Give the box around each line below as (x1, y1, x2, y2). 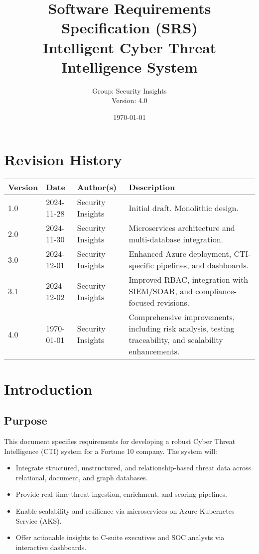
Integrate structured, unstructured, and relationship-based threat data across (15, 462, 251, 473)
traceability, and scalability (129, 334, 223, 346)
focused (129, 297, 155, 309)
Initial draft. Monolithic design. (129, 202, 239, 214)
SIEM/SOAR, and (129, 285, 193, 297)
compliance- (195, 285, 237, 297)
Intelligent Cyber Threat (42, 37, 217, 57)
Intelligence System (61, 56, 198, 77)
